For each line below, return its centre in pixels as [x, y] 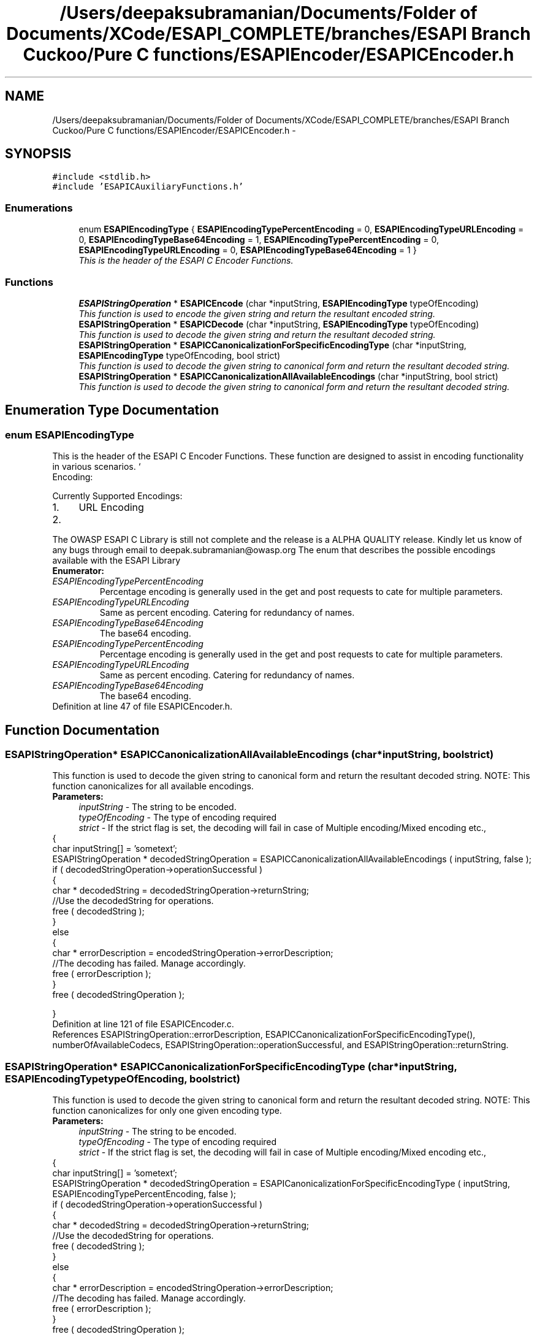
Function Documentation [82, 730]
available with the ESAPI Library [116, 561]
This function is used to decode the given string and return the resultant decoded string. [257, 334]
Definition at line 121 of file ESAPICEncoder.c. [143, 1024]
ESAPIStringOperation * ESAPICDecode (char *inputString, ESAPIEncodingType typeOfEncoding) [279, 324]
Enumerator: [78, 571]
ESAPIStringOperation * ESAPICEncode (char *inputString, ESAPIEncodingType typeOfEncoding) [279, 303]
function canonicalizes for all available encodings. [153, 786]
